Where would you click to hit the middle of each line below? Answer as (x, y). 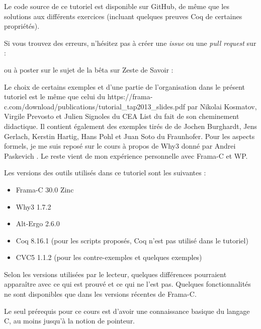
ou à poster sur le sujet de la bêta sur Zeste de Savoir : (89, 69)
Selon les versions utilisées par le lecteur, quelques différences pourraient (115, 274)
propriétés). (22, 26)
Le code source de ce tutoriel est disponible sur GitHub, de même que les (117, 6)
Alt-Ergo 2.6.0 (38, 223)
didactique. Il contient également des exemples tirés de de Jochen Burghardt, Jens (131, 126)
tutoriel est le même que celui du (55, 96)
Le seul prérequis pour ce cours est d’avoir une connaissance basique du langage (127, 311)
